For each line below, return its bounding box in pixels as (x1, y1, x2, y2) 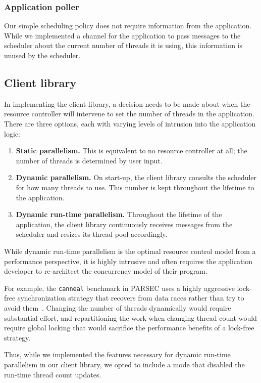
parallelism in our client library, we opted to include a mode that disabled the (4, 359, 245, 369)
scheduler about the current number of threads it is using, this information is (4, 40, 243, 51)
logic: (4, 128, 20, 139)
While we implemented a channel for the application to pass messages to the (4, 30, 241, 40)
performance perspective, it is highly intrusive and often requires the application (4, 256, 253, 266)
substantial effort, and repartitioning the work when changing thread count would (4, 312, 257, 323)
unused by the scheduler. (4, 50, 81, 60)
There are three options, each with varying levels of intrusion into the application (4, 118, 256, 129)
